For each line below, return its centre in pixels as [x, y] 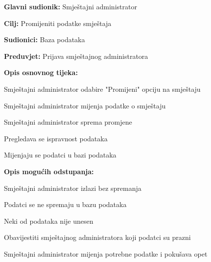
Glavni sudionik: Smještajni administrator [70, 6]
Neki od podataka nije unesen [49, 221]
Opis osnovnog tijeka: [41, 72]
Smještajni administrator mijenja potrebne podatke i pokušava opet [106, 253]
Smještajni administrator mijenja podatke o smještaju [85, 105]
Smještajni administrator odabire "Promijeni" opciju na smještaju [102, 89]
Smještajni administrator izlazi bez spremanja [73, 188]
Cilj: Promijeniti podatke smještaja [58, 23]
